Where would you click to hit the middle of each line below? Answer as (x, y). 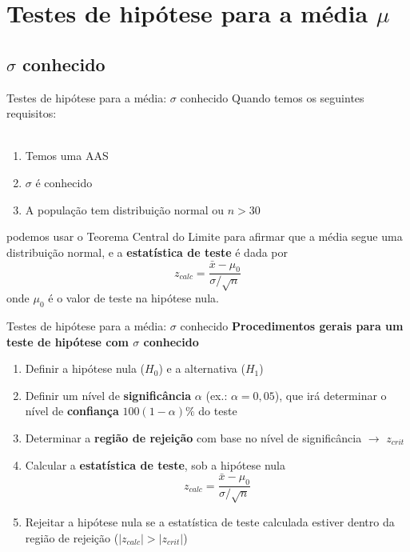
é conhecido (64, 182)
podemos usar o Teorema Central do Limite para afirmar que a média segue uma (205, 236)
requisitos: (32, 113)
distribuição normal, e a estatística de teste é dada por (147, 252)
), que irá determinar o (330, 395)
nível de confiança (72, 411)
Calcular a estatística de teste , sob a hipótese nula (155, 464)
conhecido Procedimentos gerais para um (292, 325)
